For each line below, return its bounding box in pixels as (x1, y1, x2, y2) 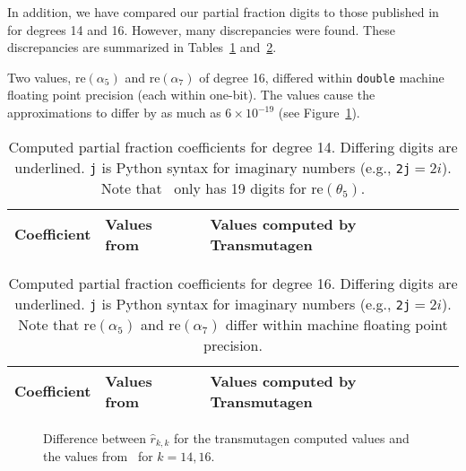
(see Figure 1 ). (278, 103, 360, 122)
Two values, (7, 67, 72, 86)
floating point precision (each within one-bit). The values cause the (7, 85, 375, 104)
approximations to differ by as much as (7, 103, 221, 122)
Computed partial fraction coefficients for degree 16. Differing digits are (8, 272, 458, 293)
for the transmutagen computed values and (173, 428, 410, 447)
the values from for (43, 447, 153, 466)
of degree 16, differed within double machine (199, 67, 444, 86)
